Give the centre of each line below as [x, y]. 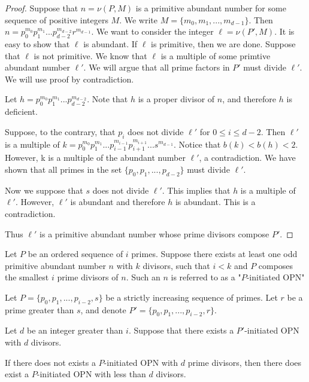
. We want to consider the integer [152, 31]
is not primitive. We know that [90, 55]
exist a [17, 374]
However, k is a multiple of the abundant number [95, 158]
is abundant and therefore [118, 202]
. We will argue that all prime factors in [157, 67]
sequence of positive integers [57, 19]
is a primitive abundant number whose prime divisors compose [154, 233]
